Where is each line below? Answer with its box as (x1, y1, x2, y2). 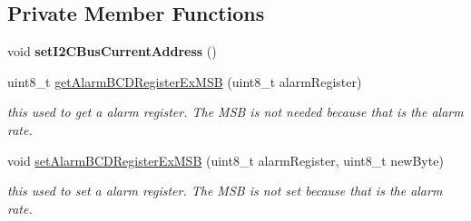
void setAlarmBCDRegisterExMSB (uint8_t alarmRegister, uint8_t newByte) (7, 150, 444, 169)
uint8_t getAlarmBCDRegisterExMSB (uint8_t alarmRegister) (7, 72, 362, 91)
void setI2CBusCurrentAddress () (7, 42, 217, 61)
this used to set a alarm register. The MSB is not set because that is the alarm (7, 181, 443, 200)
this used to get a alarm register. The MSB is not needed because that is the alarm (7, 102, 464, 121)
